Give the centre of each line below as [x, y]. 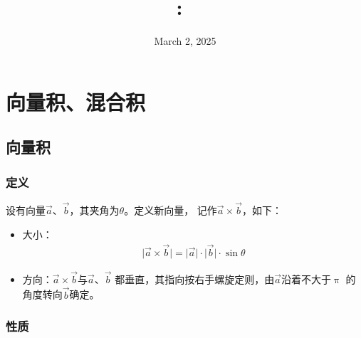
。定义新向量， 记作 [171, 210]
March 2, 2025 [185, 41]
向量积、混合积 [76, 101]
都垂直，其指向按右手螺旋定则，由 [195, 279]
